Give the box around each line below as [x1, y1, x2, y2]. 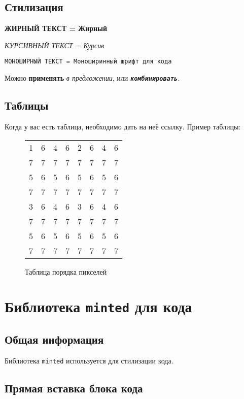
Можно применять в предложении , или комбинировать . [5, 73, 180, 83]
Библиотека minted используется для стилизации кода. [5, 355, 173, 365]
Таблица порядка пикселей [25, 266, 107, 277]
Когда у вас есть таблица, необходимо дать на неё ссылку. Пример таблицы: [5, 121, 241, 131]
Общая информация [5, 331, 104, 347]
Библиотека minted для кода [5, 296, 192, 317]
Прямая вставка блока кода [5, 380, 143, 395]
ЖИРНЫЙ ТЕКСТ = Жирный [5, 23, 108, 34]
